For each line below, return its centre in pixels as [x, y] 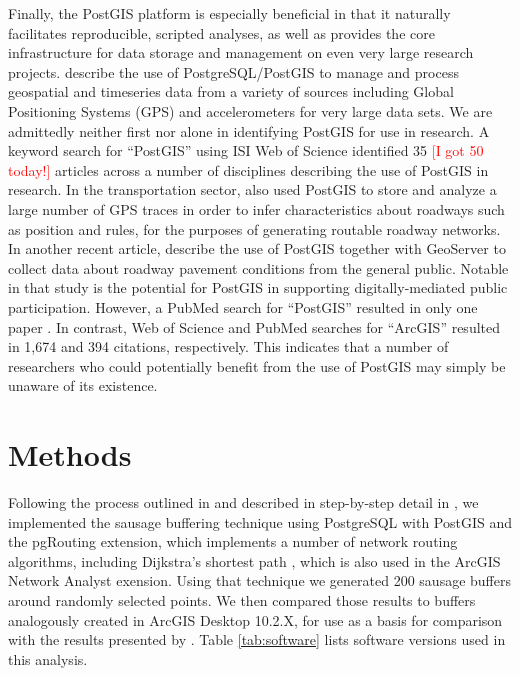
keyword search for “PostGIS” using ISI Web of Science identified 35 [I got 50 [246, 150]
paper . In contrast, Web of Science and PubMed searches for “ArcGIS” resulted [254, 326]
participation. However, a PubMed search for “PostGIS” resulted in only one [243, 306]
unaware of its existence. [83, 385]
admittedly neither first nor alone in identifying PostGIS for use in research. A [249, 130]
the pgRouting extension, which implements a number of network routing [233, 541]
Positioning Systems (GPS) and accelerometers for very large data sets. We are [250, 110]
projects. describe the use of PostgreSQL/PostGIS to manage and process [233, 71]
